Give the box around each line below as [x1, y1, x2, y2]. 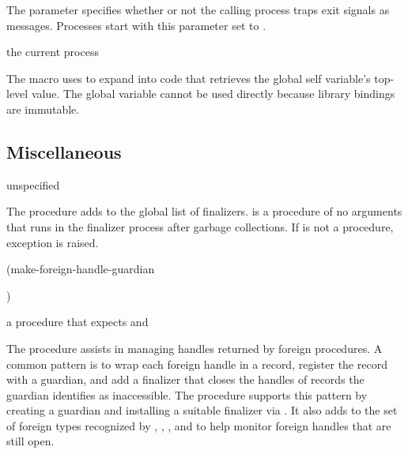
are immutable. [6, 100, 80, 117]
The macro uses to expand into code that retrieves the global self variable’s [6, 69, 371, 86]
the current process [6, 43, 99, 60]
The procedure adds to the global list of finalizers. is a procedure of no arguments [6, 203, 402, 219]
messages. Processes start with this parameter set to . [6, 17, 266, 33]
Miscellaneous [6, 139, 122, 163]
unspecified [6, 176, 60, 193]
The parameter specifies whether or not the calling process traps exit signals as [6, 2, 390, 17]
